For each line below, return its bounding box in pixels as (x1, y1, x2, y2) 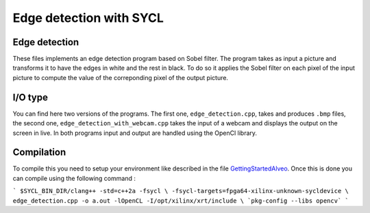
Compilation (12, 147, 66, 158)
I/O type (12, 91, 48, 103)
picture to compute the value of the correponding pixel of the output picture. (12, 73, 229, 82)
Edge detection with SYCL (12, 10, 164, 25)
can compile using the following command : (12, 174, 136, 182)
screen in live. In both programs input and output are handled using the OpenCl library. (12, 129, 257, 137)
